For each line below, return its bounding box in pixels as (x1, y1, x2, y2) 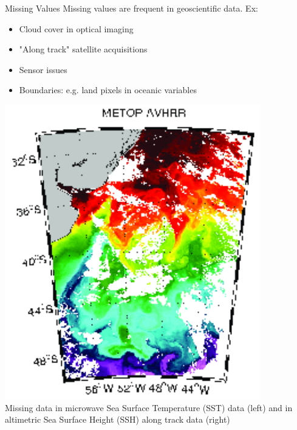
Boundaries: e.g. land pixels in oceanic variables (19, 83, 197, 96)
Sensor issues (19, 63, 67, 76)
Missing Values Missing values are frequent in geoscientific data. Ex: (5, 2, 258, 14)
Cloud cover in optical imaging (19, 22, 134, 35)
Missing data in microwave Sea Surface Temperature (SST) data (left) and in (5, 401, 293, 414)
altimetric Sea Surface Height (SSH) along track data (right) (5, 413, 230, 426)
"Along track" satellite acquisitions (19, 43, 148, 55)
